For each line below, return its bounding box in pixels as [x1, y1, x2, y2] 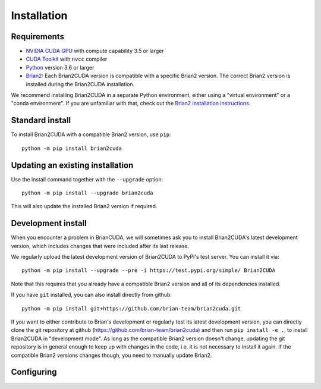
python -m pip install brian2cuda [21, 145, 122, 152]
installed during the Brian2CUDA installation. [26, 80, 135, 87]
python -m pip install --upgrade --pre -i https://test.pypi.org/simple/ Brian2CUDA [21, 267, 276, 274]
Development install [11, 218, 87, 228]
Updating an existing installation [11, 160, 134, 170]
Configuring [11, 367, 57, 377]
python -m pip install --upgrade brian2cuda [21, 190, 154, 196]
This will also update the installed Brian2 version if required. [11, 203, 158, 210]
